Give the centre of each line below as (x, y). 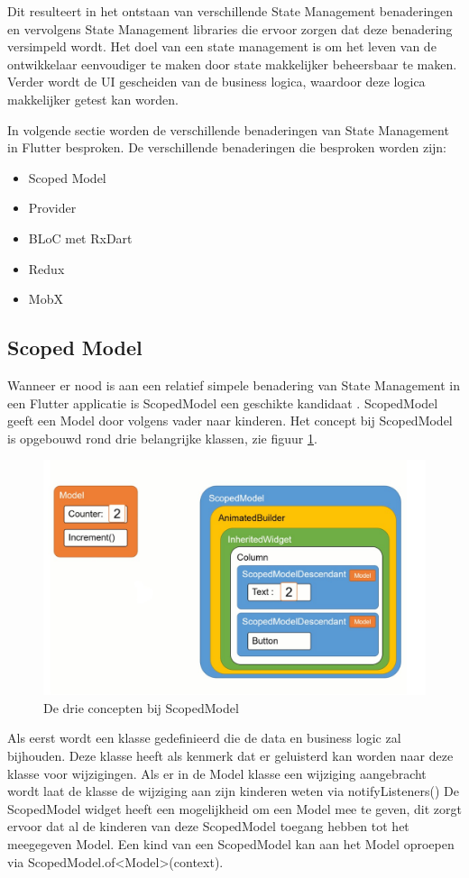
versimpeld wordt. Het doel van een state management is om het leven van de (222, 46)
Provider (52, 208)
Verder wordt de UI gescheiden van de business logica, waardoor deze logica (216, 82)
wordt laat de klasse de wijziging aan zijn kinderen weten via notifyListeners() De (233, 791)
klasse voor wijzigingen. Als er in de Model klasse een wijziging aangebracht (217, 773)
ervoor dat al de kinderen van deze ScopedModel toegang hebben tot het (208, 826)
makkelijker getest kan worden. (93, 99)
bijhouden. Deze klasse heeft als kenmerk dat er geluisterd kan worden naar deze (230, 755)
